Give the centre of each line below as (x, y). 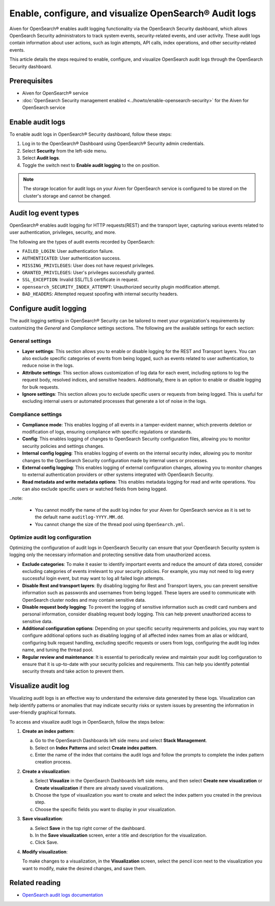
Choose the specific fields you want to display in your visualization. (105, 809)
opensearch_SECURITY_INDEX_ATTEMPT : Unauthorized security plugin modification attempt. (121, 287)
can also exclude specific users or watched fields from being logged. (95, 489)
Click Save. (47, 842)
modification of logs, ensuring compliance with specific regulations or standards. (107, 432)
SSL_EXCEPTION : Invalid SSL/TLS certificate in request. (80, 280)
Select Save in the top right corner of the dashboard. (90, 828)
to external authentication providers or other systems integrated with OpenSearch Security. (118, 474)
